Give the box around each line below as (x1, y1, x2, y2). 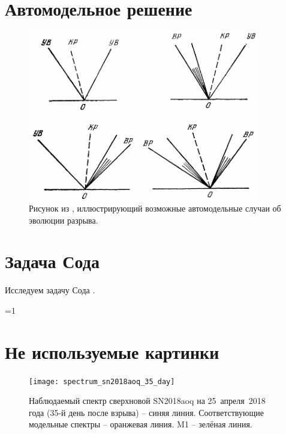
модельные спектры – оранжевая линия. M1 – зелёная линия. (29, 418, 252, 430)
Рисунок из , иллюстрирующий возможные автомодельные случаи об (29, 201, 281, 214)
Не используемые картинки (5, 339, 219, 364)
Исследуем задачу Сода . (5, 284, 95, 296)
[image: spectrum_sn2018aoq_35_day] (29, 377, 175, 386)
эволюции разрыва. (29, 213, 98, 226)
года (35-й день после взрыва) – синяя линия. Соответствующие (29, 406, 264, 418)
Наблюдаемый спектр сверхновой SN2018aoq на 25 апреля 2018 (29, 394, 266, 407)
